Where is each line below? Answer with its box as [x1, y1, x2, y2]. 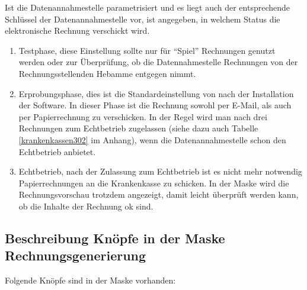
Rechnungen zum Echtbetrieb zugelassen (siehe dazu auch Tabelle [18, 122, 258, 134]
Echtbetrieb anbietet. [18, 145, 96, 157]
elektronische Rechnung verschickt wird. [5, 24, 150, 37]
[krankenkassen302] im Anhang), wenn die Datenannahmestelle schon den [18, 133, 286, 146]
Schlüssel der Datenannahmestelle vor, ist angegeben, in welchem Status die [5, 12, 280, 25]
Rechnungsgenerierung [5, 246, 146, 265]
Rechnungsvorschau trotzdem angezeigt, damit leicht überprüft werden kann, [18, 188, 299, 201]
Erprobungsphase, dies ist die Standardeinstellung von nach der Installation [18, 87, 294, 99]
